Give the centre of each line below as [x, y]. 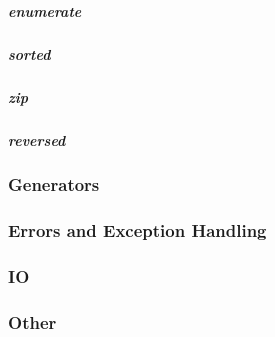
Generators [54, 184]
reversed [37, 139]
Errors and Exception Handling [137, 230]
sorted [29, 53]
